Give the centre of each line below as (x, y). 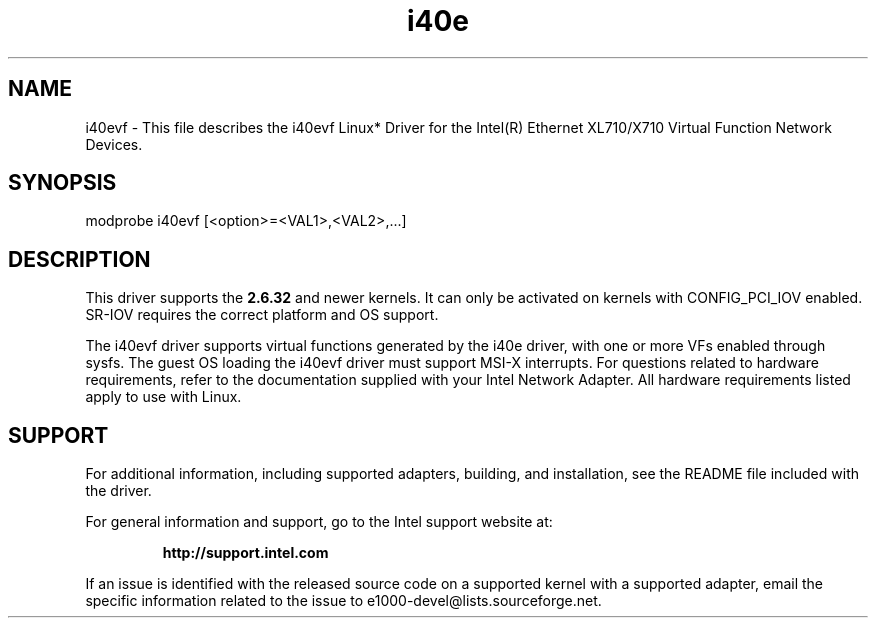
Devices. (114, 144)
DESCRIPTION (79, 259)
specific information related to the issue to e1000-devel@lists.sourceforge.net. (343, 601)
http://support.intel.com (245, 553)
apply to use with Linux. (163, 397)
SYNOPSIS (62, 183)
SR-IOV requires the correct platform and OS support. (262, 315)
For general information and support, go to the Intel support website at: (319, 522)
